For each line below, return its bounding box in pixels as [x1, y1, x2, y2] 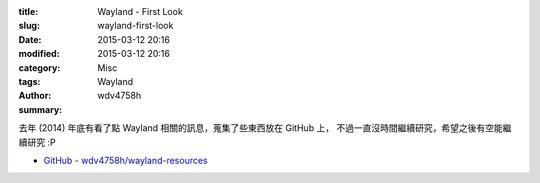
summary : [18, 103, 63, 115]
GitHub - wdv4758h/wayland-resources [43, 154, 209, 166]
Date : [18, 33, 42, 45]
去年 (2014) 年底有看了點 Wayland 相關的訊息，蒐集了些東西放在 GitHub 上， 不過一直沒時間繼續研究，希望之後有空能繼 [18, 122, 512, 134]
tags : [18, 75, 41, 87]
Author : [18, 90, 52, 102]
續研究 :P [18, 136, 56, 148]
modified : [18, 48, 60, 60]
